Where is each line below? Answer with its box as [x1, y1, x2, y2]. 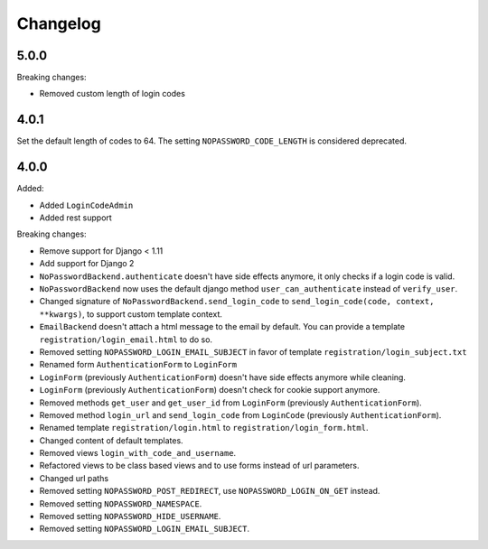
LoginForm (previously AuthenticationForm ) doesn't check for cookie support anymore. [39, 385, 380, 395]
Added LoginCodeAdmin [39, 200, 134, 210]
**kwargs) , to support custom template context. [39, 308, 223, 320]
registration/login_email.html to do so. [39, 334, 212, 345]
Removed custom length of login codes [39, 88, 185, 99]
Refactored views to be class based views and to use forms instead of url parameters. [39, 461, 360, 471]
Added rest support [39, 212, 112, 223]
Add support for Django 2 [39, 258, 135, 269]
